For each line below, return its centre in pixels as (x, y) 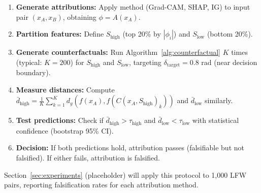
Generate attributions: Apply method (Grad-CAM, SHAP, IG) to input (133, 7)
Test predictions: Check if (60, 120)
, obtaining (79, 17)
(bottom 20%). (230, 34)
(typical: (29, 62)
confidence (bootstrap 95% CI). (65, 130)
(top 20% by (142, 34)
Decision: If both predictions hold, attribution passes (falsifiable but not (130, 148)
